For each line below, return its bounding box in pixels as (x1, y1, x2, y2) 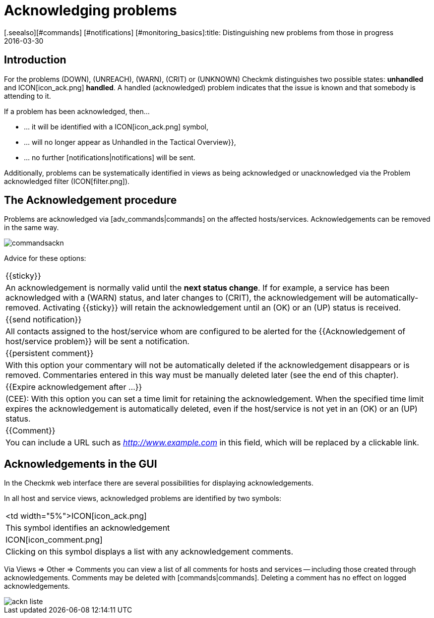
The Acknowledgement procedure (4, 194, 177, 207)
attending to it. (4, 91, 51, 100)
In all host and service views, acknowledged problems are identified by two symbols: (4, 494, 282, 503)
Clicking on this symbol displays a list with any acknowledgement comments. (5, 547, 294, 557)
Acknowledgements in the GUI (4, 457, 157, 470)
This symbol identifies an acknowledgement (5, 523, 170, 533)
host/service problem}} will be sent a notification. (5, 336, 189, 347)
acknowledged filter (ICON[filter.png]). (4, 177, 130, 185)
